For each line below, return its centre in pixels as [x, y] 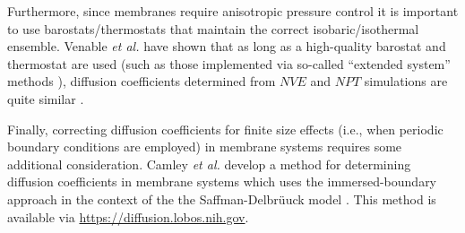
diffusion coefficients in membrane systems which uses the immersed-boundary [222, 181]
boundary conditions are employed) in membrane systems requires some [205, 147]
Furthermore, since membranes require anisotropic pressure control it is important [233, 11]
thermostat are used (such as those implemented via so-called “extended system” [229, 63]
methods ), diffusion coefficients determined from [142, 81]
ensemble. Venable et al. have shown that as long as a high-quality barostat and [227, 46]
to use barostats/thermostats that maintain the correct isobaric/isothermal [213, 28]
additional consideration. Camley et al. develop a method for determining [209, 164]
